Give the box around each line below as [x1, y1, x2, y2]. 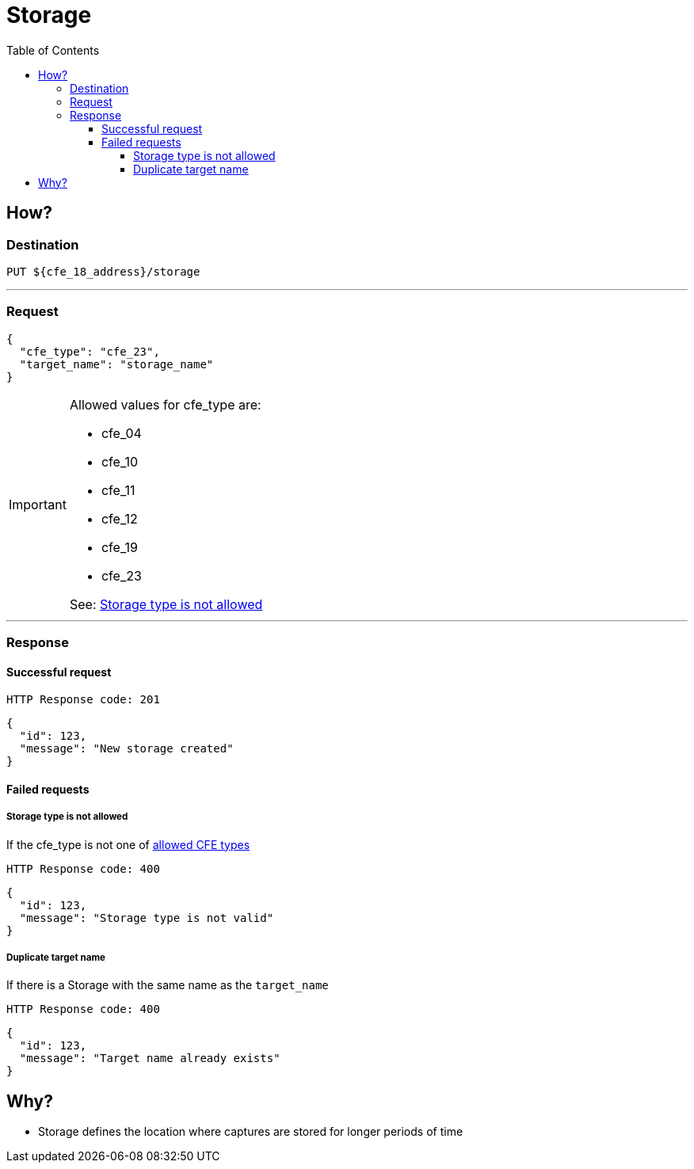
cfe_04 [101, 425, 142, 441]
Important [9, 496, 67, 512]
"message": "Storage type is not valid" [19, 911, 274, 924]
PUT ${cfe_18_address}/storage [6, 265, 200, 278]
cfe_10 [101, 453, 139, 470]
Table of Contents [6, 43, 100, 57]
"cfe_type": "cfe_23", [19, 345, 160, 358]
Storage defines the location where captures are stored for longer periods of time [38, 1125, 463, 1139]
